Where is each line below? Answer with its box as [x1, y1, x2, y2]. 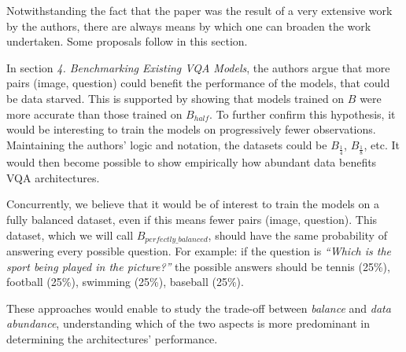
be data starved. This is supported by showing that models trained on [6, 90, 345, 106]
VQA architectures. [6, 169, 100, 185]
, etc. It [364, 136, 400, 152]
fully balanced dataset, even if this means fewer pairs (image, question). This [6, 211, 378, 227]
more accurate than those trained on [6, 105, 183, 122]
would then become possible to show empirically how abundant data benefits [6, 154, 377, 170]
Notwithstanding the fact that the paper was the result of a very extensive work [6, 2, 393, 18]
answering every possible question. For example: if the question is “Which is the [6, 243, 392, 258]
